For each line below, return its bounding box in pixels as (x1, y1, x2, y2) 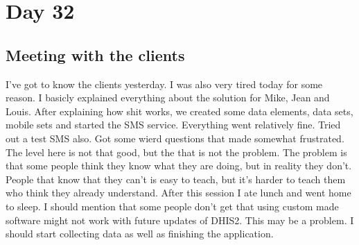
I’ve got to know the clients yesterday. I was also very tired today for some (6, 76, 323, 91)
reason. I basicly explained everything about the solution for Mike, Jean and (6, 90, 330, 105)
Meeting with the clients (6, 44, 185, 65)
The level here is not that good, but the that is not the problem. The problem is (6, 144, 347, 159)
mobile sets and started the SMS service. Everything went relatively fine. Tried (6, 117, 341, 132)
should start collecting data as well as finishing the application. (6, 226, 274, 241)
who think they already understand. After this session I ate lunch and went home (6, 185, 351, 200)
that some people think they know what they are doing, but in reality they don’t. (6, 158, 352, 173)
